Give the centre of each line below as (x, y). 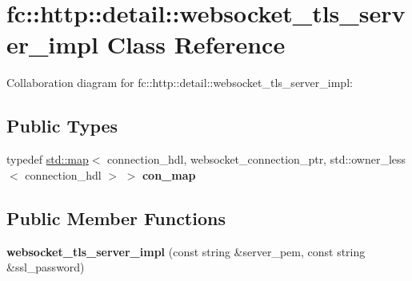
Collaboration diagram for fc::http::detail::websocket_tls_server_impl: (180, 83)
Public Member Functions (116, 218)
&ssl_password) (46, 267)
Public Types (62, 126)
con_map (169, 174)
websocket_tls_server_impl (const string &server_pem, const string (186, 251)
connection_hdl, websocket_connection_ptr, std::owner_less (257, 159)
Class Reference (196, 44)
